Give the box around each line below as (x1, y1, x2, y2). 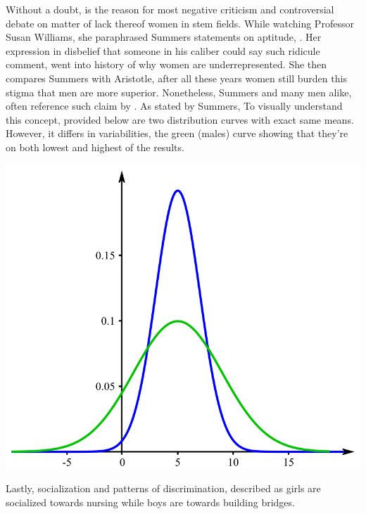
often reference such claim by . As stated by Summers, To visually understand (6, 98, 343, 113)
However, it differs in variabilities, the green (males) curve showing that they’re (6, 126, 348, 141)
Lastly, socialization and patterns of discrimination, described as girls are (6, 481, 321, 496)
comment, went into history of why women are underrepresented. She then (6, 57, 327, 72)
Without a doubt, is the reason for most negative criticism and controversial (6, 2, 334, 16)
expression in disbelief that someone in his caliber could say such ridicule (6, 43, 320, 58)
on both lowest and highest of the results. (6, 139, 184, 154)
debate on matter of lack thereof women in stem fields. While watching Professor (6, 15, 354, 30)
